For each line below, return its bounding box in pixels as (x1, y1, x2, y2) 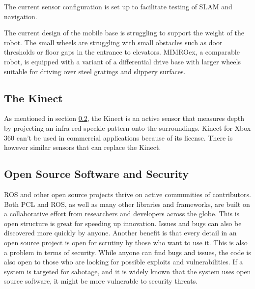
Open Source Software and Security (4, 166, 189, 181)
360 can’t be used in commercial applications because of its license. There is (4, 132, 233, 143)
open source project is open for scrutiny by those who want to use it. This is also (4, 237, 248, 247)
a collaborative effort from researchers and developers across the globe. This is (4, 208, 240, 219)
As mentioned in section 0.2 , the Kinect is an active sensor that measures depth (4, 113, 245, 123)
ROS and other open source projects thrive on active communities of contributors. (4, 189, 251, 199)
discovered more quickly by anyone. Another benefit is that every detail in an (4, 228, 237, 238)
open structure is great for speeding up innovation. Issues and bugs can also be (4, 218, 242, 228)
